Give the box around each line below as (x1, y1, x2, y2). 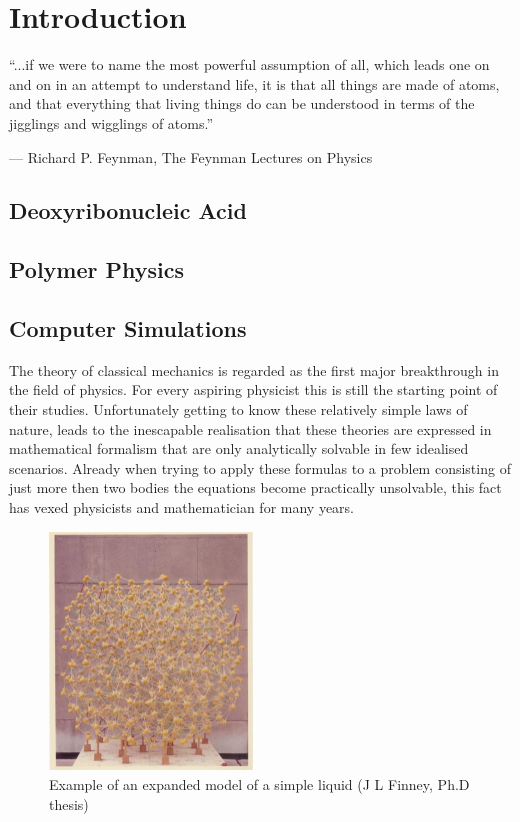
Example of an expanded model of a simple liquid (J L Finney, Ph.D (49, 773, 470, 794)
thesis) (49, 793, 89, 814)
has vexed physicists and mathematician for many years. (9, 497, 355, 518)
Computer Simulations (9, 313, 247, 344)
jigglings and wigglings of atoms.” (9, 112, 214, 133)
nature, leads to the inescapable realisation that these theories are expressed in (9, 418, 492, 439)
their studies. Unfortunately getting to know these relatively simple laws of (9, 399, 468, 420)
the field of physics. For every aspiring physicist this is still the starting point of (9, 379, 498, 400)
